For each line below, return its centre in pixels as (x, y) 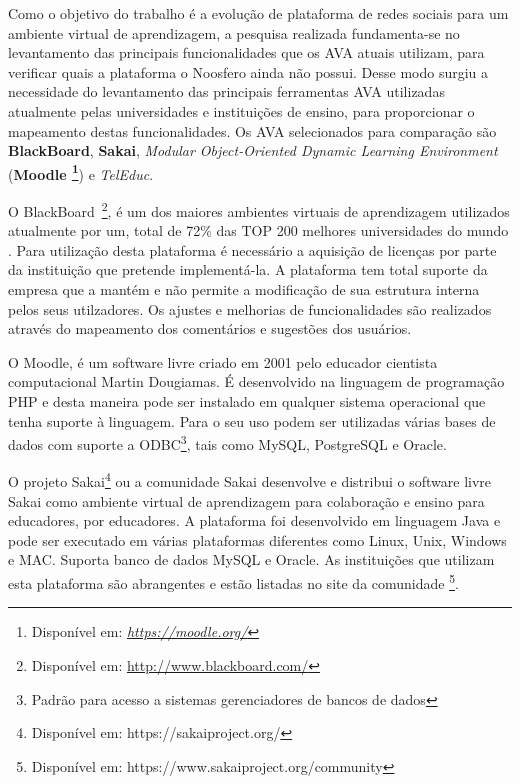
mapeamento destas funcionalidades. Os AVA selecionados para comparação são (252, 130)
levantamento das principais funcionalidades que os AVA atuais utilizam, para (246, 52)
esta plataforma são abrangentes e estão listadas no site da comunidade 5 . (233, 581)
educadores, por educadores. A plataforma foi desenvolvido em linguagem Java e (254, 520)
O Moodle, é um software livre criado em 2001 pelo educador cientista (223, 361)
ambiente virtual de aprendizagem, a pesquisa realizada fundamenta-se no (234, 32)
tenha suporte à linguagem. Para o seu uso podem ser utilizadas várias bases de (252, 420)
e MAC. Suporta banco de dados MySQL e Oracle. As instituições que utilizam (251, 559)
